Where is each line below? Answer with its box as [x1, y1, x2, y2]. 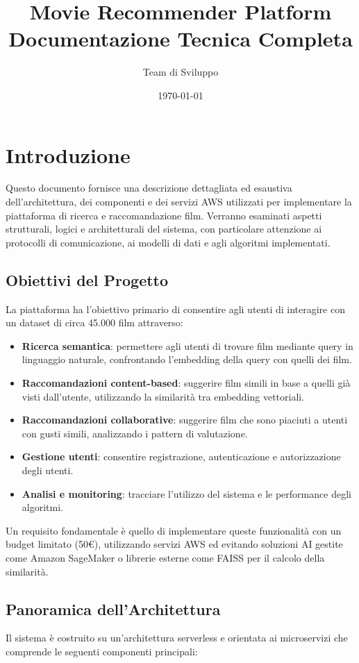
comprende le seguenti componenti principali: [6, 644, 198, 658]
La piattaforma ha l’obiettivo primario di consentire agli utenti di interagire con [6, 301, 345, 316]
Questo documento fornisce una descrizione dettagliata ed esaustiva [6, 181, 292, 195]
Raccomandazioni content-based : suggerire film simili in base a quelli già [22, 375, 351, 389]
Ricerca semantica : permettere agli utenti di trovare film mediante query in [22, 338, 353, 353]
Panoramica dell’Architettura [6, 598, 221, 619]
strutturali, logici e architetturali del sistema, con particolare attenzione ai [6, 221, 322, 236]
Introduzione [6, 140, 131, 169]
